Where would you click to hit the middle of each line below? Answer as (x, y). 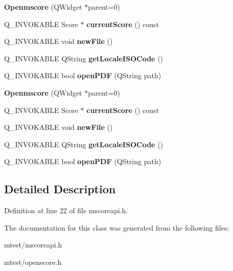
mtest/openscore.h (33, 262)
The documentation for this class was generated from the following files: (117, 227)
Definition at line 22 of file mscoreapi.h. (66, 210)
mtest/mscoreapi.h (33, 245)
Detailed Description (60, 189)
